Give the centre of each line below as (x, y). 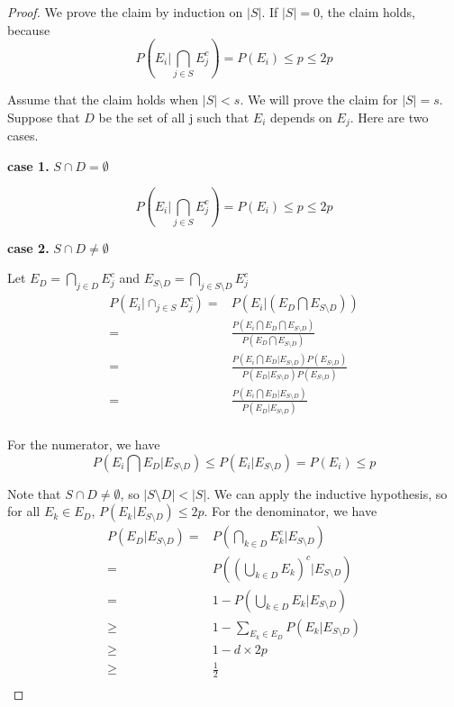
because (29, 29)
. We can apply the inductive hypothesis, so (327, 493)
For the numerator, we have (84, 444)
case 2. (28, 247)
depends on (301, 117)
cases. (23, 135)
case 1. (28, 165)
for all (24, 511)
